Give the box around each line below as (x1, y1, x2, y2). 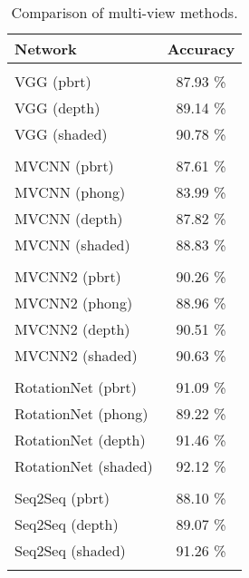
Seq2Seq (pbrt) (14, 487, 110, 508)
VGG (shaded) (14, 123, 108, 144)
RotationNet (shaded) (14, 456, 153, 476)
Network (14, 38, 77, 59)
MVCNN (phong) (14, 181, 126, 202)
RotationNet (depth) (14, 429, 146, 450)
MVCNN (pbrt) (14, 155, 114, 176)
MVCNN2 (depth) (14, 318, 130, 339)
